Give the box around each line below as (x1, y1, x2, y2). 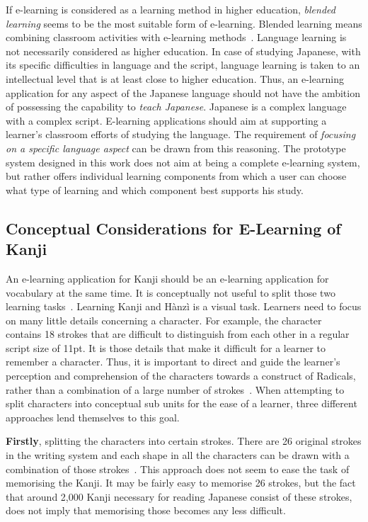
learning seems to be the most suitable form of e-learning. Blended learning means (6, 16, 362, 30)
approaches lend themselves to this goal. (6, 409, 180, 424)
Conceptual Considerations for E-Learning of (6, 217, 341, 239)
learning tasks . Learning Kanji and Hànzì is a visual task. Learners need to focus (6, 299, 362, 314)
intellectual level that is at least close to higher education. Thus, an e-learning (6, 71, 344, 86)
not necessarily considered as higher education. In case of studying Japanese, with (6, 43, 361, 58)
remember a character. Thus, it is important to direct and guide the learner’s (6, 354, 340, 369)
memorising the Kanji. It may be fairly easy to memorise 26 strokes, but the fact (6, 475, 356, 490)
